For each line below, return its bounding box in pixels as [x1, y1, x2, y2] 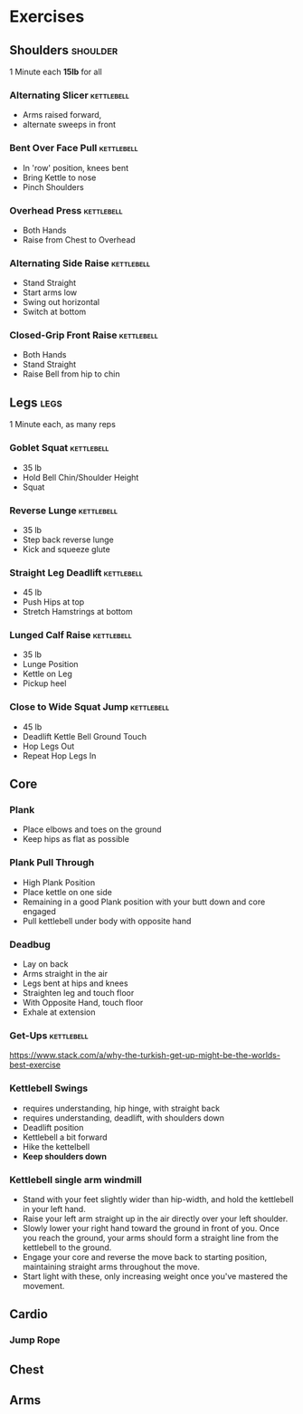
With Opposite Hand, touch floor [22, 998, 144, 1008]
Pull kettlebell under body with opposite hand [22, 915, 192, 926]
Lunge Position [22, 659, 79, 670]
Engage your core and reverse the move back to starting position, [22, 1251, 268, 1262]
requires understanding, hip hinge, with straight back [22, 1103, 220, 1113]
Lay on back [22, 959, 70, 970]
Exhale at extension [22, 1007, 96, 1018]
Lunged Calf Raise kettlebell [9, 629, 133, 642]
